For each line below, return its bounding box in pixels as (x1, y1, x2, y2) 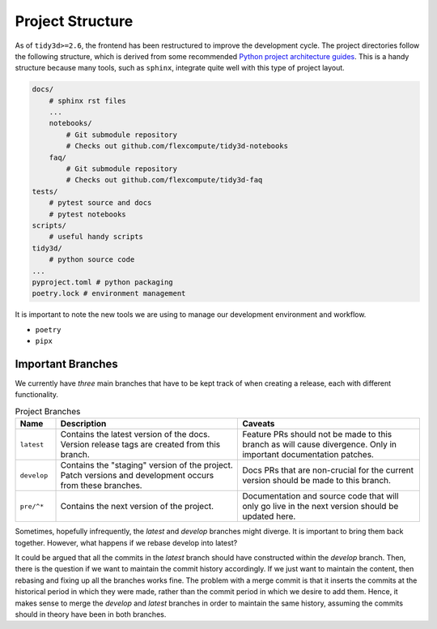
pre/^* (19, 502, 45, 511)
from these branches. (60, 480, 142, 491)
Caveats (242, 418, 275, 430)
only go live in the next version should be (242, 501, 399, 512)
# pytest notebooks (49, 209, 127, 219)
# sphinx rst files (49, 96, 127, 105)
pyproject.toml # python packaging (32, 277, 173, 287)
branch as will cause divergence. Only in (242, 439, 397, 450)
